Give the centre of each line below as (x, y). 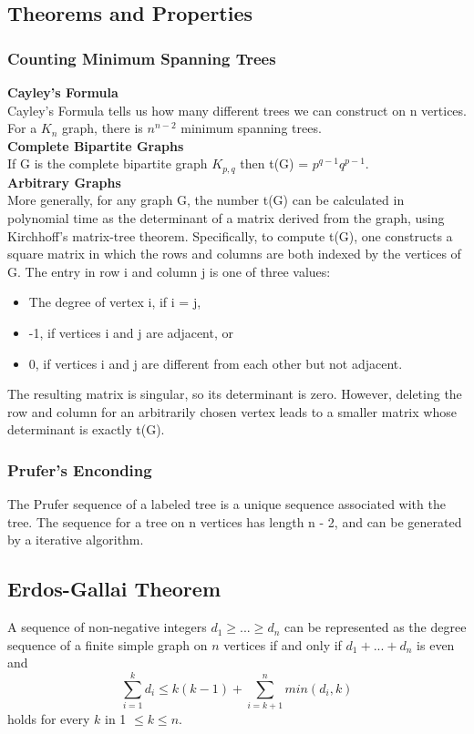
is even (436, 644)
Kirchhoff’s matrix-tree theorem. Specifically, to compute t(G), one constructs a (230, 235)
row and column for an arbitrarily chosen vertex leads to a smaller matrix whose (232, 411)
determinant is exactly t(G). (86, 429)
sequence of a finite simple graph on (108, 644)
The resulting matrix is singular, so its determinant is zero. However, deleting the (235, 394)
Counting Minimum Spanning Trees (142, 58)
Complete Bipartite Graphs (96, 145)
